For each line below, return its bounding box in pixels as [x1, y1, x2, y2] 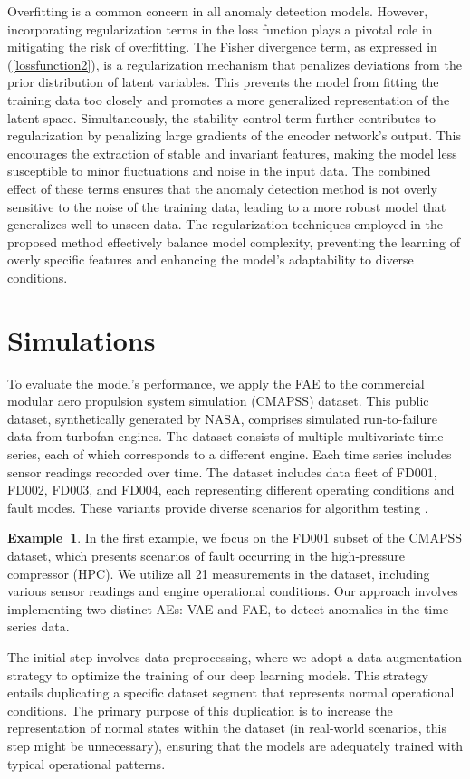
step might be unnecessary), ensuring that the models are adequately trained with [7, 736, 463, 755]
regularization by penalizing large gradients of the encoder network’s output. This [7, 126, 462, 145]
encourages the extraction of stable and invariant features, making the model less [7, 143, 457, 162]
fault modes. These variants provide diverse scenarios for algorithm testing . [7, 497, 428, 516]
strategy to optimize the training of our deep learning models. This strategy [7, 665, 428, 684]
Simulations [7, 321, 156, 358]
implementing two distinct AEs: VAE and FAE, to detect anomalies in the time [7, 599, 449, 618]
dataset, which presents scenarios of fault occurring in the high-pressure [7, 545, 406, 564]
